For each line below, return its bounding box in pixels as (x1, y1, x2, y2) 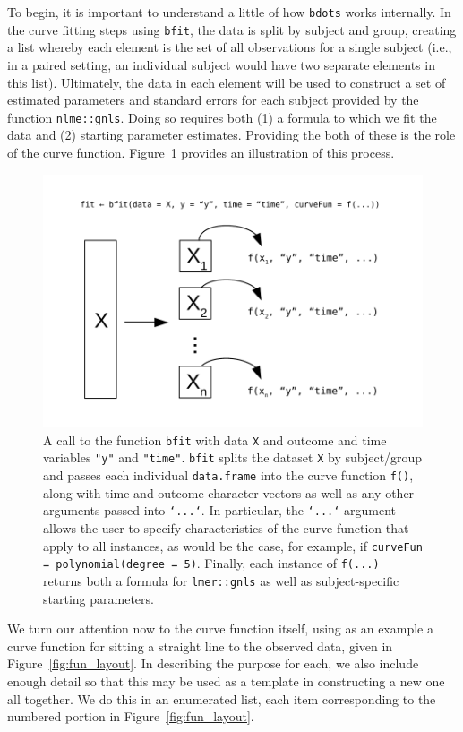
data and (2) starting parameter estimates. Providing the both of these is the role (7, 125, 456, 144)
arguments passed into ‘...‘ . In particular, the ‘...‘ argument (43, 501, 397, 520)
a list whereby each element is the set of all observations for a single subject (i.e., (7, 38, 452, 56)
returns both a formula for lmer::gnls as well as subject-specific (43, 571, 399, 590)
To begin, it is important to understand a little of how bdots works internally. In (7, 3, 451, 21)
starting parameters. (43, 589, 154, 607)
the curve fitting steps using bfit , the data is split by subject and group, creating (7, 20, 457, 39)
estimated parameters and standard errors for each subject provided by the (7, 90, 419, 109)
